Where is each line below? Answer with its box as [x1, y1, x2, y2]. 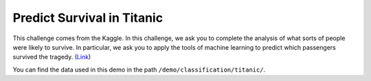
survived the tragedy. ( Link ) [12, 53, 91, 61]
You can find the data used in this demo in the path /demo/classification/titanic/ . [12, 65, 266, 74]
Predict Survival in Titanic [12, 10, 164, 25]
